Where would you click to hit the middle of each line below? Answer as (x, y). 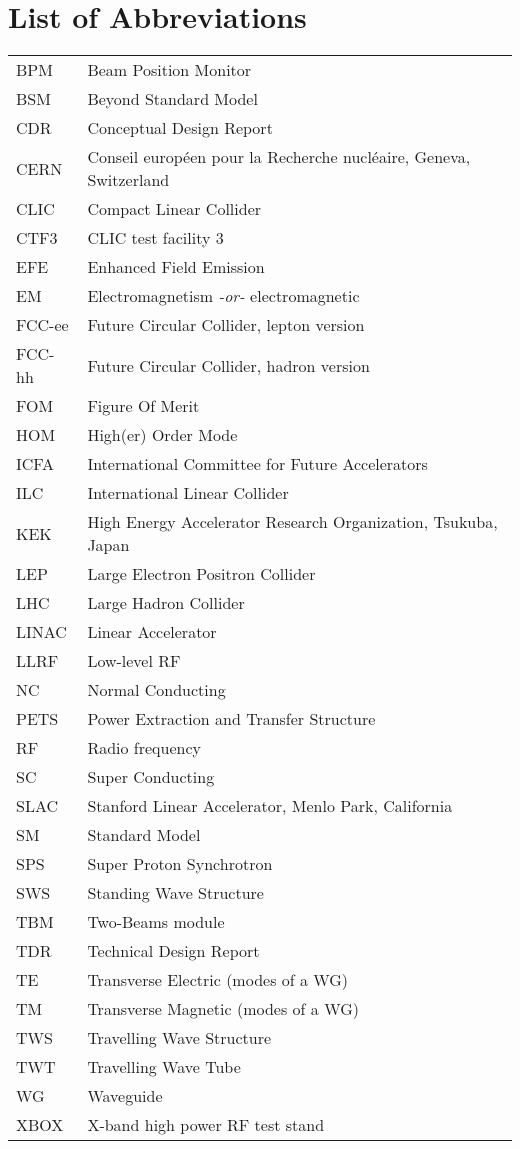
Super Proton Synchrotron (180, 864)
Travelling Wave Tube (164, 1067)
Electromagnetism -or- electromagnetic (223, 296)
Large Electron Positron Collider (201, 574)
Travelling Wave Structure (179, 1038)
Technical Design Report (173, 951)
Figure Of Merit (143, 406)
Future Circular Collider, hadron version (228, 365)
